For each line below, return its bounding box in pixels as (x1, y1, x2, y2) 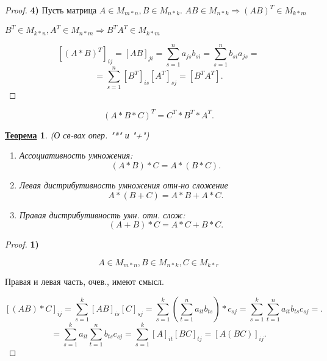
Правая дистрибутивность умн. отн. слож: (19, 208, 185, 221)
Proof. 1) (5, 238, 39, 251)
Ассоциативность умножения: (19, 149, 133, 162)
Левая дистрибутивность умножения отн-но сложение (19, 179, 228, 191)
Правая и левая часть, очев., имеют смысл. (5, 275, 164, 288)
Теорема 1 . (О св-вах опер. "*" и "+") (5, 128, 149, 141)
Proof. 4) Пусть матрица (5, 4, 97, 16)
